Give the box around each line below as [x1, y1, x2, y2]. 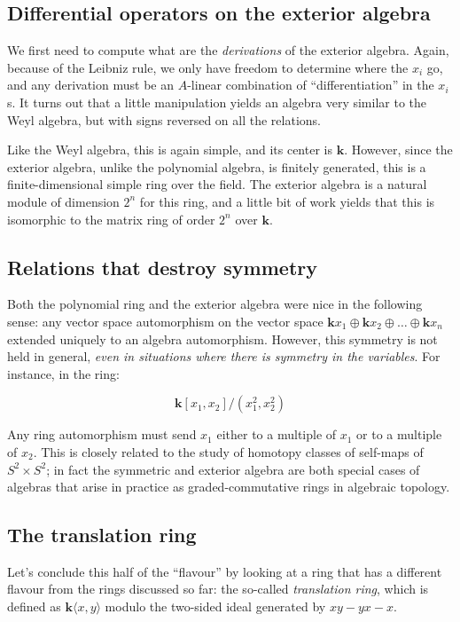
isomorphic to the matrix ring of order [7, 209, 215, 228]
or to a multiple [356, 425, 442, 444]
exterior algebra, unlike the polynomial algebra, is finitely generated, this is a [7, 157, 426, 176]
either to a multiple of [216, 425, 337, 444]
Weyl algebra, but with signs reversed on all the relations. [7, 110, 321, 129]
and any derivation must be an [7, 75, 174, 94]
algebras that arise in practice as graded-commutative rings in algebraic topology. [7, 477, 450, 496]
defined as [7, 597, 61, 616]
